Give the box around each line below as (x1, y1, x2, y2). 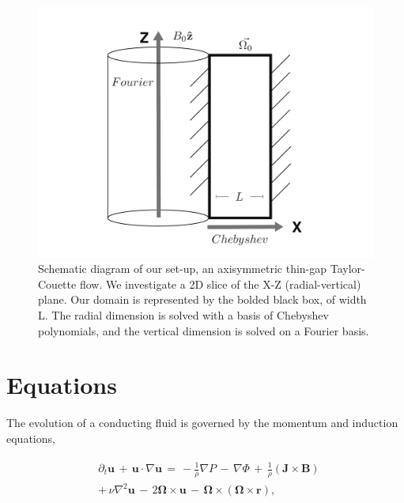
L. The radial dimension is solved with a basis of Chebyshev (38, 306, 329, 323)
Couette (38, 275, 77, 292)
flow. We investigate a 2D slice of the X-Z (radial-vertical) (79, 275, 361, 292)
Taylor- (330, 260, 365, 277)
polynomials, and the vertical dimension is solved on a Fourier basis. (38, 322, 369, 338)
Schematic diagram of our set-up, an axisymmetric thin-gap (38, 260, 327, 277)
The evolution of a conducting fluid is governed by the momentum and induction (6, 414, 398, 431)
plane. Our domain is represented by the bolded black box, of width (38, 291, 367, 308)
